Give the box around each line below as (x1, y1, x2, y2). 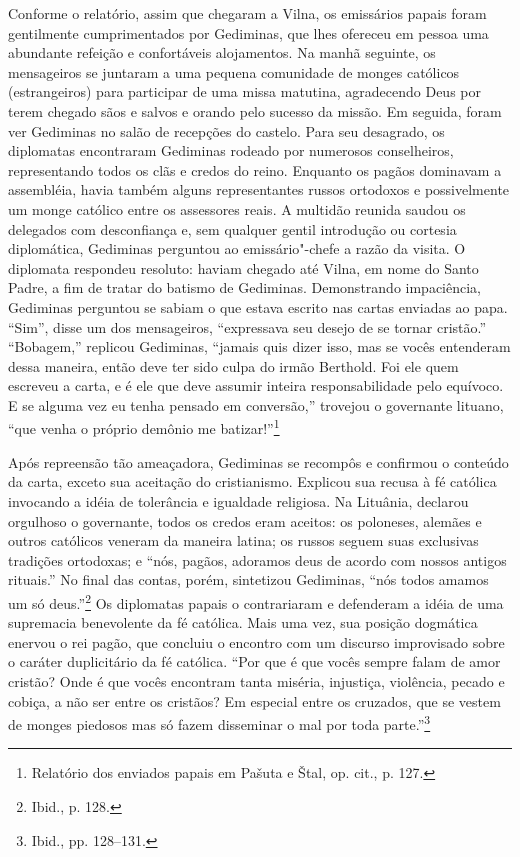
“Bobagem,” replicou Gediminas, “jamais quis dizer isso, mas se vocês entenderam (8, 336, 511, 357)
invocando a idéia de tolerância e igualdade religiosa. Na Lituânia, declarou (8, 490, 469, 511)
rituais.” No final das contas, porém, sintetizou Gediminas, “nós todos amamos (8, 569, 489, 590)
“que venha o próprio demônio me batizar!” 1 (8, 415, 280, 439)
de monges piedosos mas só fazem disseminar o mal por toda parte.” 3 (8, 711, 431, 734)
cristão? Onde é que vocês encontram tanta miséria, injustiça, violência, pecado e (8, 670, 505, 691)
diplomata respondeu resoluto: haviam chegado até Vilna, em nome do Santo (8, 257, 479, 278)
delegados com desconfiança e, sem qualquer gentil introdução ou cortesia (8, 218, 457, 239)
